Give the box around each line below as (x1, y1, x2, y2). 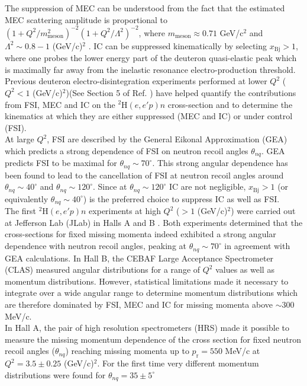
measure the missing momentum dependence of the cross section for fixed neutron (5, 333, 302, 345)
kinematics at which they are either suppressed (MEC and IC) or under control (5, 110, 293, 122)
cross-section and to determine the (167, 98, 293, 110)
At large (5, 133, 34, 145)
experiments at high (89, 205, 161, 217)
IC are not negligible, (169, 180, 246, 193)
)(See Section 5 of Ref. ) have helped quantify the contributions (66, 86, 296, 98)
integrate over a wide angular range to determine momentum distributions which (5, 286, 298, 299)
